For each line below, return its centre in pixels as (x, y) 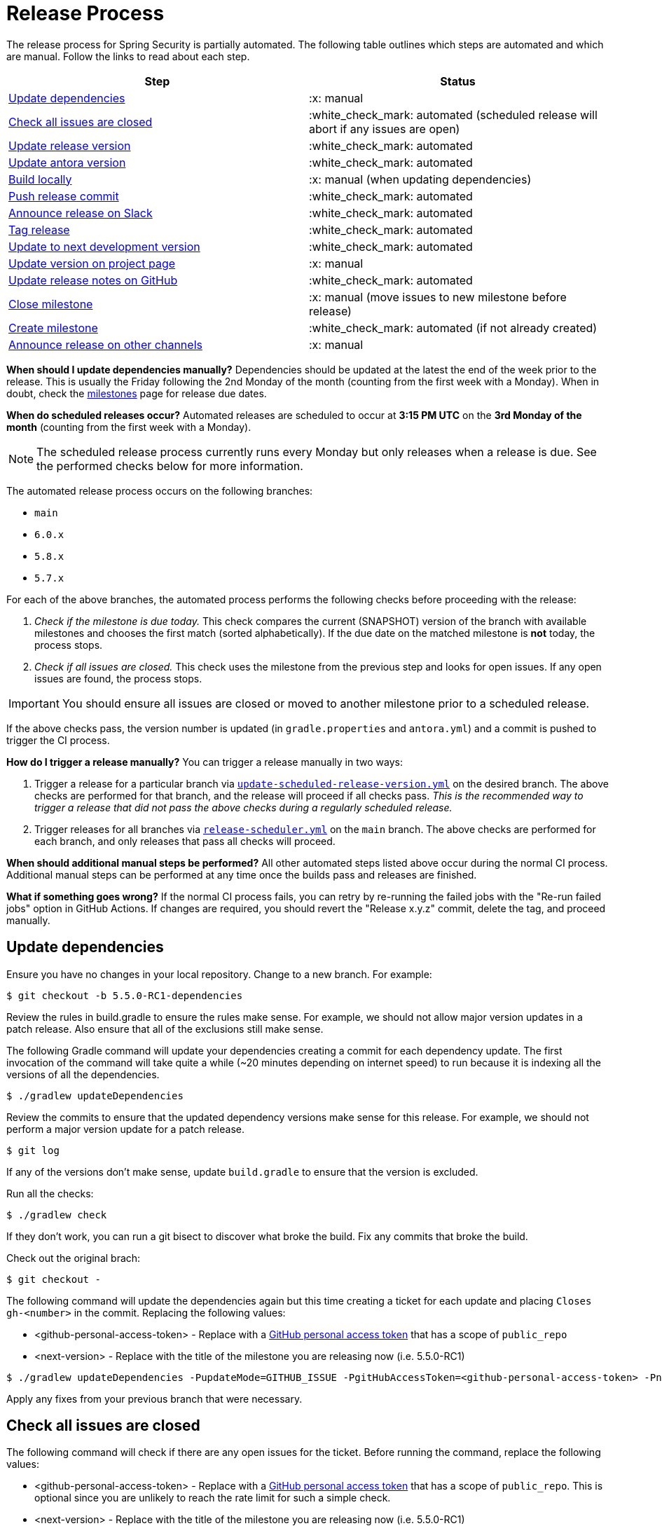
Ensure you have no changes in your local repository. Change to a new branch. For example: (219, 974)
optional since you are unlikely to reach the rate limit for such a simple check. (213, 1498)
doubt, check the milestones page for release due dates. (137, 393)
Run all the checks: (50, 1193)
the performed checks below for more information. (170, 466)
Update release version (70, 145)
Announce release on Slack (81, 213)
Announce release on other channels (105, 344)
